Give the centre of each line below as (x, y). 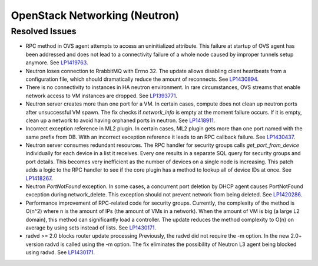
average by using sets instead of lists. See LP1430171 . (91, 228)
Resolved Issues (44, 31)
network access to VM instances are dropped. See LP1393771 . (102, 96)
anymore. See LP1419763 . (57, 63)
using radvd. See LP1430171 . (60, 252)
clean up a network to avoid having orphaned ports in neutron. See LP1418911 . (120, 120)
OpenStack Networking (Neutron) (95, 15)
